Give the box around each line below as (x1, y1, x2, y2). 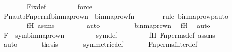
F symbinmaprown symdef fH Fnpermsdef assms (3, 29, 215, 39)
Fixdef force (26, 1, 92, 11)
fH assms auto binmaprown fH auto (26, 20, 210, 30)
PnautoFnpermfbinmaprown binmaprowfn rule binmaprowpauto (3, 11, 229, 21)
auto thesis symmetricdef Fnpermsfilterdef (3, 39, 197, 49)
